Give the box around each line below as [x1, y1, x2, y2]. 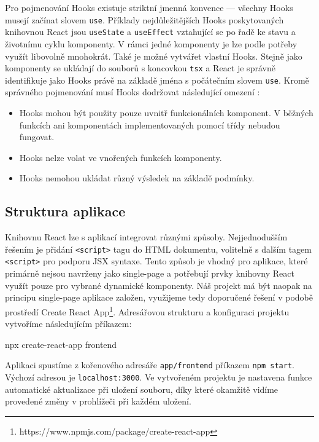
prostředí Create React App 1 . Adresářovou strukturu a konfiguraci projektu [5, 303, 290, 318]
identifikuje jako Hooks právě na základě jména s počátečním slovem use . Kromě [5, 73, 309, 86]
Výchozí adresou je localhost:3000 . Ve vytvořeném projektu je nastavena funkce [5, 370, 312, 383]
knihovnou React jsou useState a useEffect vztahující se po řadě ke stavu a [5, 25, 296, 38]
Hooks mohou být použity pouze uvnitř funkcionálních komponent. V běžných [19, 106, 313, 119]
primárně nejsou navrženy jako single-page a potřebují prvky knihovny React [5, 267, 294, 280]
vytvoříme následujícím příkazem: [5, 317, 132, 330]
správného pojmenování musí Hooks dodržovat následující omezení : [5, 85, 260, 98]
